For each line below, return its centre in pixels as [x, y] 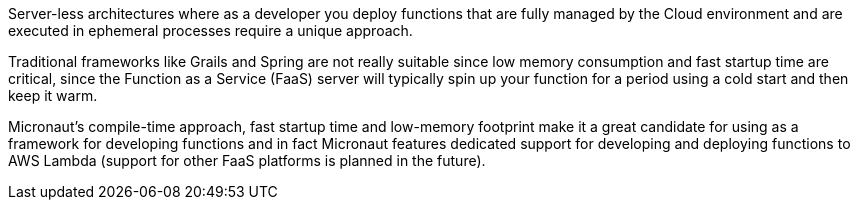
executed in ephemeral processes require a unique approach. [210, 30]
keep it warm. [53, 95]
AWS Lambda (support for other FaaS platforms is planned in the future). [247, 160]
